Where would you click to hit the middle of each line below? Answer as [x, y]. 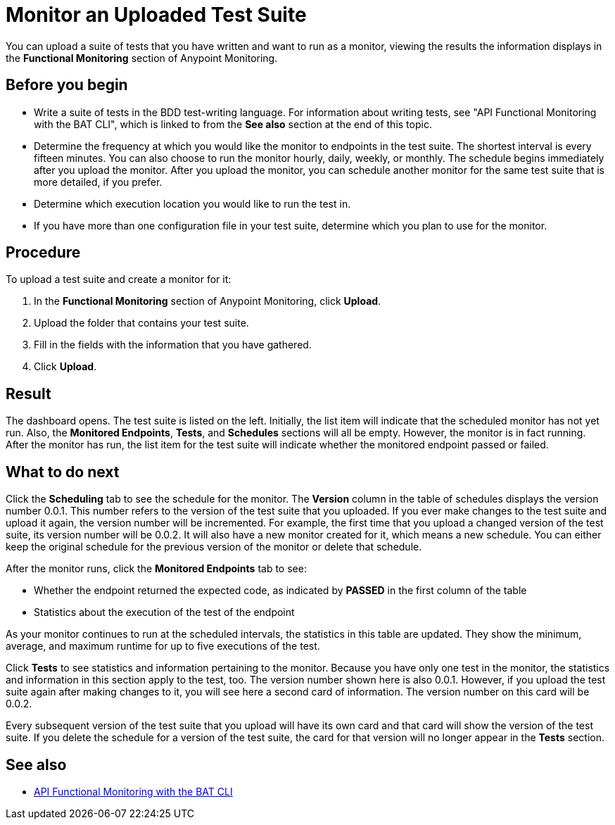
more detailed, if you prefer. [98, 182]
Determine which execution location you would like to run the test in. [192, 203]
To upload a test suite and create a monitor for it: [119, 279]
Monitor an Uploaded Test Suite [156, 15]
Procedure [43, 253]
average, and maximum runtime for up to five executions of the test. [163, 646]
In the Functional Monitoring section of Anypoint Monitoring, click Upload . [208, 301]
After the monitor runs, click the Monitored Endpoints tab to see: [156, 569]
